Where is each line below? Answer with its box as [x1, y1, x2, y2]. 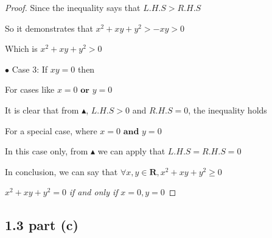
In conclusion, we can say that [5, 165, 118, 178]
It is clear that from [5, 103, 79, 116]
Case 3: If [12, 62, 48, 75]
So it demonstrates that [5, 21, 93, 34]
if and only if [69, 186, 118, 198]
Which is [5, 42, 38, 55]
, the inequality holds [188, 103, 267, 116]
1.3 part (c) [5, 215, 78, 234]
